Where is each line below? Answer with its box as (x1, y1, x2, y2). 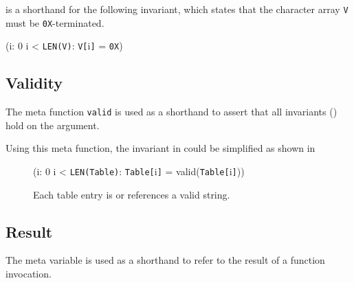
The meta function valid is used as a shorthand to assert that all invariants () (5, 104, 338, 119)
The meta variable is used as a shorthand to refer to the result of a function (5, 253, 325, 267)
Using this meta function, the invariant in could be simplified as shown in (5, 141, 316, 155)
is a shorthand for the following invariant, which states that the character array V (5, 2, 349, 16)
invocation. (5, 267, 52, 281)
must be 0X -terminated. (5, 15, 104, 30)
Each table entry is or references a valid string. (33, 187, 230, 201)
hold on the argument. (5, 117, 100, 132)
